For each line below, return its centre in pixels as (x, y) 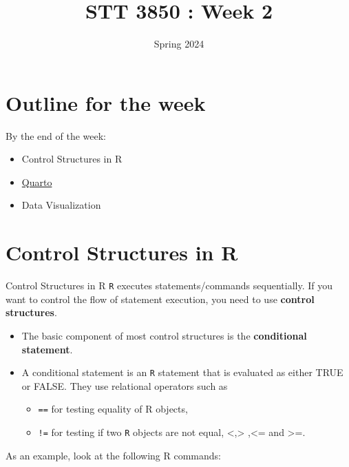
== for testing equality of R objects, (113, 409)
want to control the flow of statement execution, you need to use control (160, 299)
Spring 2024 (179, 44)
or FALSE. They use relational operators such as (125, 385)
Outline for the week (106, 102)
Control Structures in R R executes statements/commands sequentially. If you (169, 286)
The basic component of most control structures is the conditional (164, 335)
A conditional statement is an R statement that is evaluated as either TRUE (182, 372)
